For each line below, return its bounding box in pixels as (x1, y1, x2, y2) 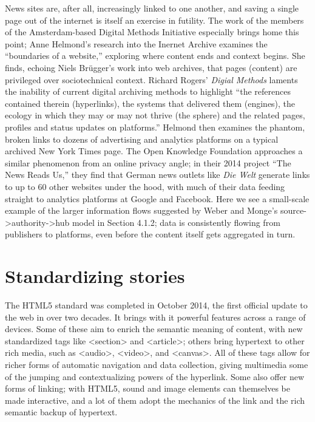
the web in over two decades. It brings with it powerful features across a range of (5, 310, 306, 323)
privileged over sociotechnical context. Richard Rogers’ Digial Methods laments (5, 73, 298, 86)
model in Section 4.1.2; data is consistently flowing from (72, 216, 280, 228)
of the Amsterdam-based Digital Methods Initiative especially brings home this (5, 26, 299, 38)
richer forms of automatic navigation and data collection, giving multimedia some (5, 358, 308, 370)
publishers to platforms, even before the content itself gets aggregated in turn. (5, 228, 296, 240)
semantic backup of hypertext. (5, 406, 118, 418)
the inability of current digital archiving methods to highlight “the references (5, 85, 291, 98)
